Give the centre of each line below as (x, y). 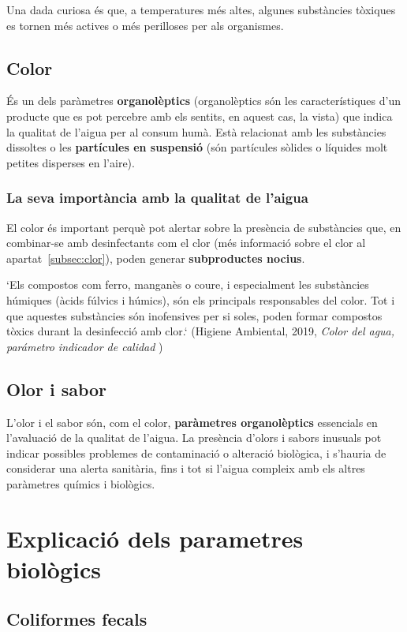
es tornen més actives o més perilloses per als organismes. (145, 25)
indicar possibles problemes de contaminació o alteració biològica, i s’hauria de (196, 452)
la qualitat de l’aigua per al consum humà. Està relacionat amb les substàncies (196, 131)
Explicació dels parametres (155, 538)
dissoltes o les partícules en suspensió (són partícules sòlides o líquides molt (197, 147)
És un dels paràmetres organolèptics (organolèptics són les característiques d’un (203, 101)
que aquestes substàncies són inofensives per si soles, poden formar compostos (194, 315)
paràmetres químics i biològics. (81, 483)
